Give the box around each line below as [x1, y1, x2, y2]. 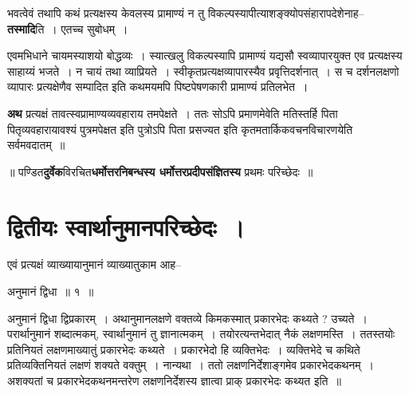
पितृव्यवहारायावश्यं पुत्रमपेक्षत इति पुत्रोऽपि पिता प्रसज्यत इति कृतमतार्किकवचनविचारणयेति [7, 120, 353, 137]
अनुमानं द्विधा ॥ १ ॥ [7, 283, 94, 300]
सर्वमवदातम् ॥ [7, 136, 65, 153]
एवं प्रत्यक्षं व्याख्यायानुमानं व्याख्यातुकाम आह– [7, 256, 182, 273]
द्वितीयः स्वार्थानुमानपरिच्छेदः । [7, 210, 245, 242]
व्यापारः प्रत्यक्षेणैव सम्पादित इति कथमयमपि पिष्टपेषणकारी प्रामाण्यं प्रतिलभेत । [7, 78, 309, 95]
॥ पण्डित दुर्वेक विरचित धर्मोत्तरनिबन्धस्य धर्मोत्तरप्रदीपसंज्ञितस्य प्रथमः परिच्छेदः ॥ [7, 163, 313, 179]
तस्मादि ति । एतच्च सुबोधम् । [7, 20, 128, 37]
